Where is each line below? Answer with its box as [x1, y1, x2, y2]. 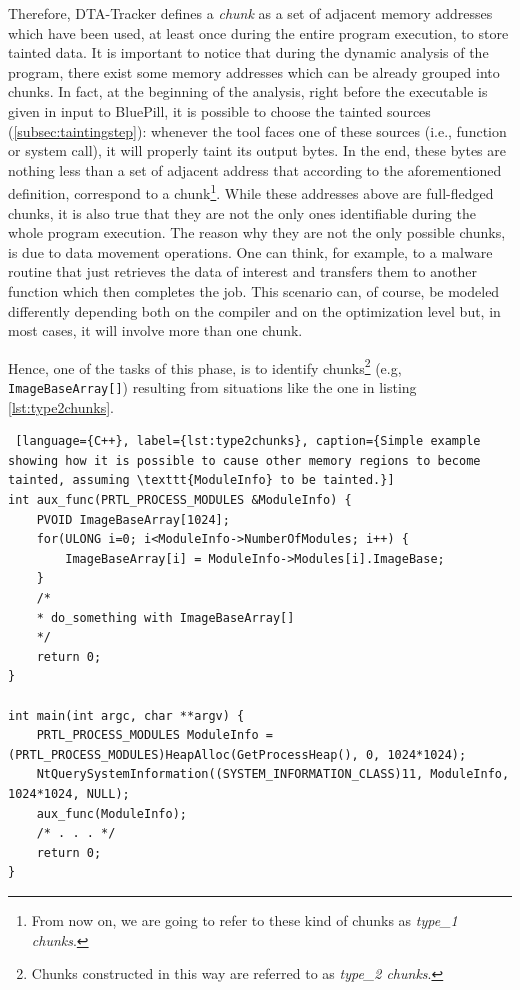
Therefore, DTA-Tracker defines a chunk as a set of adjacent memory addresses [8, 3, 493, 23]
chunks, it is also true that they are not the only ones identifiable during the [8, 202, 476, 223]
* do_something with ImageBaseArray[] [36, 610, 295, 625]
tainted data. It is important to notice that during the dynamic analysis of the [8, 42, 489, 63]
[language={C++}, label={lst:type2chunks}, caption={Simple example [15, 434, 481, 449]
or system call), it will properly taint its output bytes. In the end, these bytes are [8, 140, 506, 161]
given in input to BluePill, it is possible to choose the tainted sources [8, 100, 431, 121]
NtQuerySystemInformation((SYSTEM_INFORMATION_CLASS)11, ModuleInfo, [36, 767, 510, 782]
